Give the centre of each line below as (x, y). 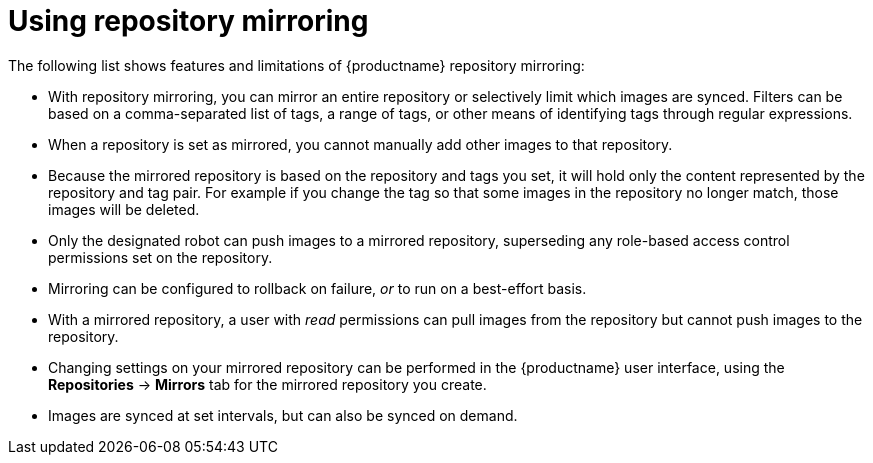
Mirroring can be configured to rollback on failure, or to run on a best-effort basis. (317, 288)
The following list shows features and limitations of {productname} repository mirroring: (296, 65)
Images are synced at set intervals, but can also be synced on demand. (283, 415)
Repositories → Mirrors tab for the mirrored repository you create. (267, 384)
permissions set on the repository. (160, 257)
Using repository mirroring (188, 21)
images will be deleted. (124, 209)
